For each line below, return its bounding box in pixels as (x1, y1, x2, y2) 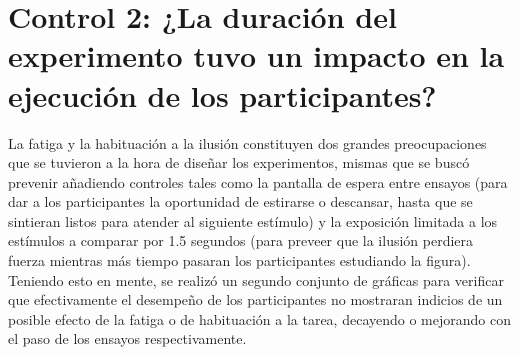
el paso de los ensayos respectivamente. (8, 328, 247, 349)
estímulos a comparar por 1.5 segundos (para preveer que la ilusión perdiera (8, 230, 474, 251)
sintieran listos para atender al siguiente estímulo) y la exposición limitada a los (8, 210, 498, 231)
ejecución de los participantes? (8, 74, 437, 115)
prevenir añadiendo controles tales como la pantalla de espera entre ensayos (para (8, 171, 508, 192)
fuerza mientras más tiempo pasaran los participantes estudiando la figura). (8, 250, 471, 271)
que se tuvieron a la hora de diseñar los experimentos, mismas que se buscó (8, 152, 470, 173)
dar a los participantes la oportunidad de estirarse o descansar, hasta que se (8, 191, 473, 212)
